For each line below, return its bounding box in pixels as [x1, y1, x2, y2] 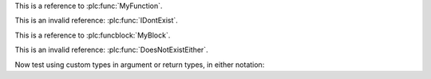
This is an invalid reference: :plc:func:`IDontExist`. [14, 16, 179, 26]
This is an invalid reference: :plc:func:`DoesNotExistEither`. [14, 45, 208, 55]
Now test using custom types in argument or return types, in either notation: [14, 60, 265, 69]
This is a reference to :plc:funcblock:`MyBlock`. [14, 30, 171, 40]
